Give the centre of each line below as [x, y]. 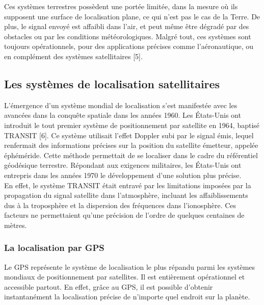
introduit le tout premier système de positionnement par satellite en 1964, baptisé [132, 125]
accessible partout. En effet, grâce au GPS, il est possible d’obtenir [109, 286]
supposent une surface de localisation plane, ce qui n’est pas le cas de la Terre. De [132, 16]
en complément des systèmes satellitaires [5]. [73, 56]
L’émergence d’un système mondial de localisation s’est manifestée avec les [121, 105]
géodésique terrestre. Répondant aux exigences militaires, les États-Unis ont [123, 165]
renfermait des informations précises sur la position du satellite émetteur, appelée [131, 145]
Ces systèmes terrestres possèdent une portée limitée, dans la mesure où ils [121, 6]
